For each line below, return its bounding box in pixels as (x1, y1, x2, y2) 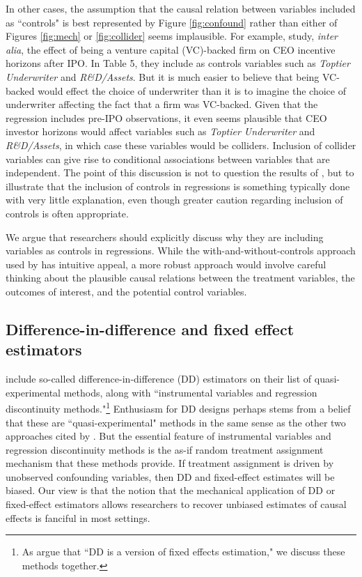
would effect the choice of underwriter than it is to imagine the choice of (38, 83, 346, 98)
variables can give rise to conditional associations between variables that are (6, 151, 330, 166)
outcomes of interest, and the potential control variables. (6, 284, 247, 298)
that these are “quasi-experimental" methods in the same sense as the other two (6, 415, 346, 429)
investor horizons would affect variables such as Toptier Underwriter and (6, 124, 315, 139)
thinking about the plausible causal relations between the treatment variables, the (6, 270, 355, 285)
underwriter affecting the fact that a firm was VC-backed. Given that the (6, 97, 318, 111)
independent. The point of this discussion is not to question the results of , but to (6, 165, 354, 180)
